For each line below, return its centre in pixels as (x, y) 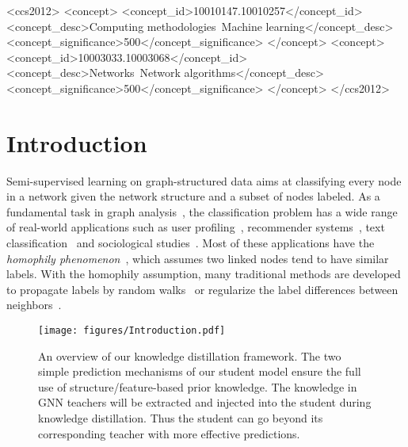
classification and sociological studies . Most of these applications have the (191, 243)
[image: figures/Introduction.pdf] (132, 331)
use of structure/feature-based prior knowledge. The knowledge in (198, 386)
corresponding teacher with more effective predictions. (169, 433)
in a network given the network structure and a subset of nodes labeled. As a (193, 196)
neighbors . (34, 305)
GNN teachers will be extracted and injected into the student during (205, 402)
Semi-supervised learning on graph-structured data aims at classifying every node (204, 180)
